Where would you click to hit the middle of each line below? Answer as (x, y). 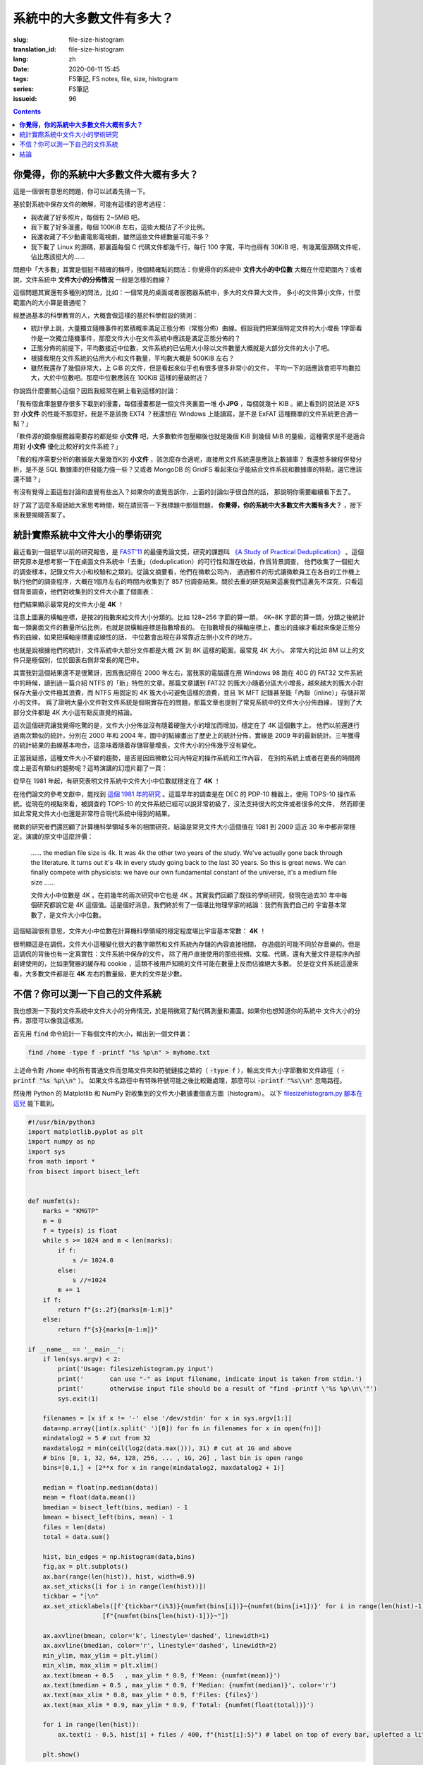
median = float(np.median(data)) (100, 1488)
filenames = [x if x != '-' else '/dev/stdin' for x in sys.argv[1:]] (167, 1418)
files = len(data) (74, 1527)
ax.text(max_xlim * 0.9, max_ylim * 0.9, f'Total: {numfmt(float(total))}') (178, 1705)
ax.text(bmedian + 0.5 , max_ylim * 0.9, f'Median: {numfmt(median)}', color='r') (190, 1685)
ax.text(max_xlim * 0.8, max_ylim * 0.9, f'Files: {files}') (151, 1695)
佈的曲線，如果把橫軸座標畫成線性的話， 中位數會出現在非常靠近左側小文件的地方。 (134, 637)
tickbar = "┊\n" (70, 1596)
